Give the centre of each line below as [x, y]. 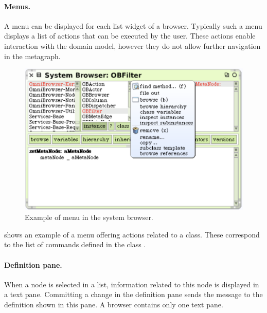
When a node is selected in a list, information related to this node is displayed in [132, 284]
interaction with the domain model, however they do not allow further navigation [132, 45]
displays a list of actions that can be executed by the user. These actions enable [130, 36]
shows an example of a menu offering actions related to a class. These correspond [132, 234]
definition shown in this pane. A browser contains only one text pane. [114, 305]
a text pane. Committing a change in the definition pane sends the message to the [133, 294]
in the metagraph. [32, 56]
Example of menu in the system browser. [89, 217]
